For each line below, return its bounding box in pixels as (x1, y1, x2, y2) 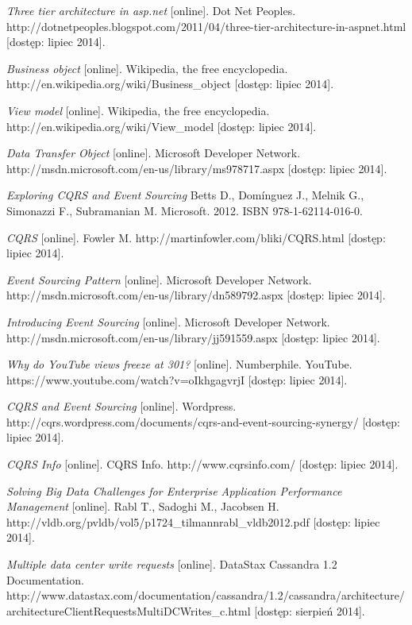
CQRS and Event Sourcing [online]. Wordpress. (6, 398, 237, 415)
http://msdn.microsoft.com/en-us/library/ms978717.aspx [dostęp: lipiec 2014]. (6, 160, 387, 176)
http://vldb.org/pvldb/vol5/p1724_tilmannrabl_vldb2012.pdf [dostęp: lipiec (6, 513, 380, 530)
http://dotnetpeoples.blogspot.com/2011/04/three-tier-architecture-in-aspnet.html (6, 17, 406, 34)
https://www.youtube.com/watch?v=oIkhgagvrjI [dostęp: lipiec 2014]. (6, 371, 348, 388)
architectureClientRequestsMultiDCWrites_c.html (6, 602, 251, 619)
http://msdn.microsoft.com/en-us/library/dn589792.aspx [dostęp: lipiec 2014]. (6, 287, 386, 303)
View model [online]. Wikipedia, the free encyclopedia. (6, 102, 270, 118)
